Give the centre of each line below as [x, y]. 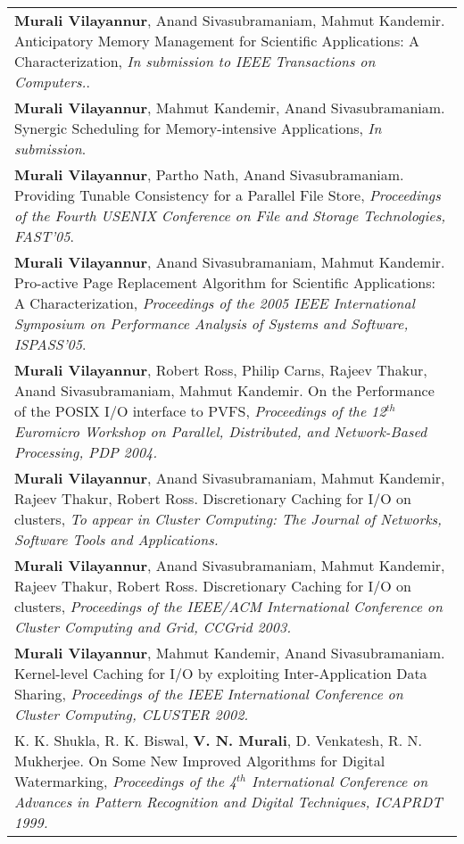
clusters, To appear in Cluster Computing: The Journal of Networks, [228, 519]
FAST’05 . [44, 236]
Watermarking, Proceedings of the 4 [125, 781]
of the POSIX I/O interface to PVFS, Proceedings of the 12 [200, 411]
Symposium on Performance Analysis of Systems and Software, [211, 323]
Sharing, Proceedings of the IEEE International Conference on [209, 694]
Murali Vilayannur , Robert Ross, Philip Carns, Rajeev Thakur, [221, 370]
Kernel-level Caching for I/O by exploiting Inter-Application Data [221, 673]
